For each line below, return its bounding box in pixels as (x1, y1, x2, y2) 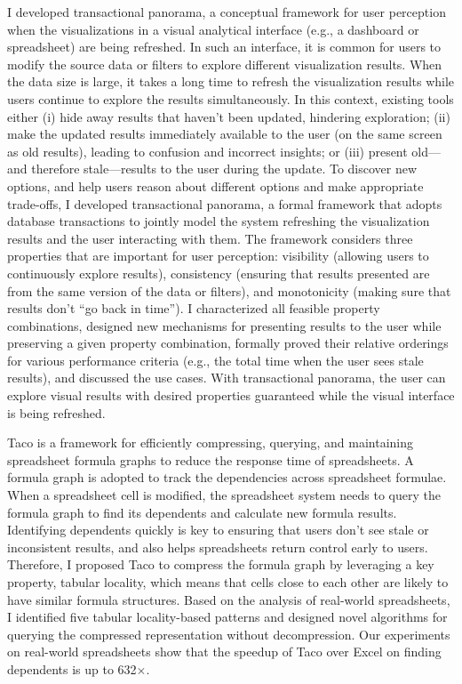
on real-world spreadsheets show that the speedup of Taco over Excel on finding (7, 642, 442, 661)
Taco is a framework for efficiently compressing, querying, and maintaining (7, 433, 413, 452)
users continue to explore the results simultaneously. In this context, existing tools (7, 89, 454, 108)
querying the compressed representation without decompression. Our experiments (7, 624, 450, 643)
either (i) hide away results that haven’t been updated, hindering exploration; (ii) (7, 107, 450, 125)
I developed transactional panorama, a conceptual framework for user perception (7, 3, 446, 20)
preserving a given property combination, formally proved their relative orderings (7, 334, 449, 352)
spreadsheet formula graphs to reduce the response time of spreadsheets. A (7, 450, 414, 469)
